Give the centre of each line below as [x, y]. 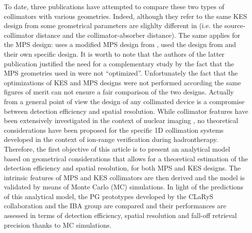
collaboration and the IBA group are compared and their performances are [115, 206]
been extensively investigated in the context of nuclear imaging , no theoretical [121, 120]
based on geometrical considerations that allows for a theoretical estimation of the [126, 158]
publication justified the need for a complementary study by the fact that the [119, 63]
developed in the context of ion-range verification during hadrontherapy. [111, 139]
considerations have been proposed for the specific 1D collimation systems [114, 130]
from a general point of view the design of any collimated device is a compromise [124, 101]
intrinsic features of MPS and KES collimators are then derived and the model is [124, 177]
